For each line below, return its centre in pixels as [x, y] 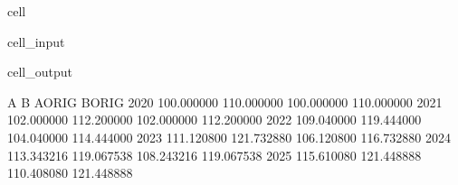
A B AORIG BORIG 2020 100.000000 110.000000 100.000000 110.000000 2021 [225, 102]
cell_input [36, 41]
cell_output [40, 72]
